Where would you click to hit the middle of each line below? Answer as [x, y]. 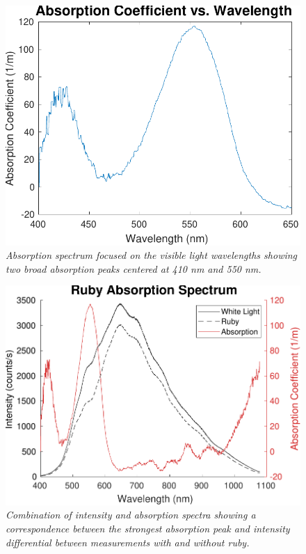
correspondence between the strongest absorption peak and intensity [148, 528]
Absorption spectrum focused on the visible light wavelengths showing [152, 255]
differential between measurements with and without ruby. [128, 542]
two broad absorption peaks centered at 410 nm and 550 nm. [134, 268]
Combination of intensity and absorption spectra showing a [131, 515]
